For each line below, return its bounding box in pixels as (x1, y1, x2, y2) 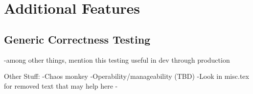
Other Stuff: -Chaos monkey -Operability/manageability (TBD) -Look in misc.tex (4, 71, 249, 81)
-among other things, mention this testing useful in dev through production (4, 54, 230, 65)
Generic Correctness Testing (4, 31, 151, 47)
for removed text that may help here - (4, 80, 118, 91)
